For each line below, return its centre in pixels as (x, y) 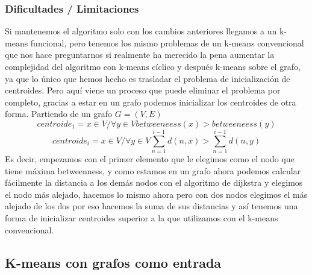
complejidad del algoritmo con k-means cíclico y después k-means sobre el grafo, (153, 66)
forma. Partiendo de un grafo (59, 114)
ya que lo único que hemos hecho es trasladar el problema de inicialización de (148, 78)
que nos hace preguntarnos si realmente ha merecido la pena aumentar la (140, 55)
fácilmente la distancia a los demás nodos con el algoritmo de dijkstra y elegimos (154, 182)
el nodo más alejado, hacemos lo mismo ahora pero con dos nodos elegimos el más (156, 194)
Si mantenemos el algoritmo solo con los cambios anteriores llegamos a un (141, 31)
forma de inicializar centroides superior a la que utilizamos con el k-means (142, 218)
